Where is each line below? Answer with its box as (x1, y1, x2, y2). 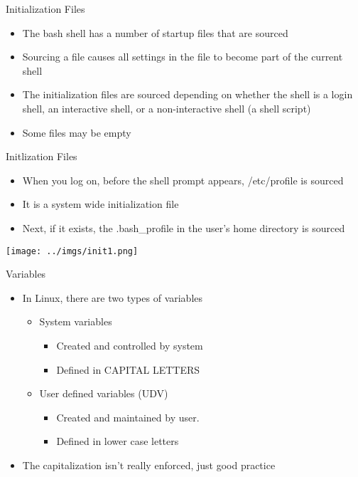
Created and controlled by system (56, 337, 203, 352)
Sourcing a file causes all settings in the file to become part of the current (22, 49, 343, 64)
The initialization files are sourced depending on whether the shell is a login (22, 87, 353, 102)
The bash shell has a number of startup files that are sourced (22, 25, 288, 40)
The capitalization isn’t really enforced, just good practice (22, 457, 276, 472)
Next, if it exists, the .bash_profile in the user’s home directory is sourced (22, 220, 345, 235)
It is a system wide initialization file (22, 196, 179, 211)
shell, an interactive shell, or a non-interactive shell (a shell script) (22, 100, 311, 115)
